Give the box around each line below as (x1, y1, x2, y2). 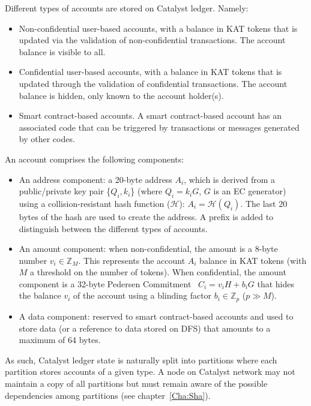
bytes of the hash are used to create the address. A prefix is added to (19, 210, 274, 222)
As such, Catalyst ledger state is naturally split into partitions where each (5, 353, 277, 366)
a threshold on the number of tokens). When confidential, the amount (30, 266, 286, 278)
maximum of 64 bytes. (19, 333, 101, 346)
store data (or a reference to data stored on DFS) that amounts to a (19, 321, 271, 334)
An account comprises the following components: (5, 152, 184, 165)
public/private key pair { (19, 185, 111, 197)
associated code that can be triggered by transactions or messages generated (19, 121, 300, 133)
